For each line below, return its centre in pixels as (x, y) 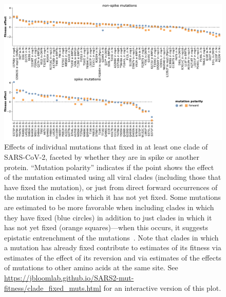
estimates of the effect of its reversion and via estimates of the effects (113, 257)
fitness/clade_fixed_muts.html (53, 287)
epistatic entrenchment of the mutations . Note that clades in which (111, 237)
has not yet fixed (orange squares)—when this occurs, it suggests (106, 227)
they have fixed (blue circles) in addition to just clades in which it (108, 217)
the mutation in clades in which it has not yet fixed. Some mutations (112, 197)
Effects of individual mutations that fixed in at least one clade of (106, 147)
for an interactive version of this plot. (162, 287)
